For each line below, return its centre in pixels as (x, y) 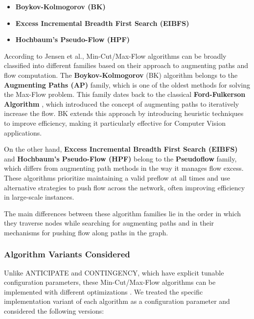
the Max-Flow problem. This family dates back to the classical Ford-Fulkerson (125, 94)
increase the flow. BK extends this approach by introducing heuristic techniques (124, 113)
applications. (23, 132)
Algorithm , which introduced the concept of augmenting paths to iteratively (122, 103)
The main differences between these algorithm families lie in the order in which (123, 213)
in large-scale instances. (39, 197)
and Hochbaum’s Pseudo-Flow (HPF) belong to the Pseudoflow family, (120, 158)
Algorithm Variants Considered (67, 254)
